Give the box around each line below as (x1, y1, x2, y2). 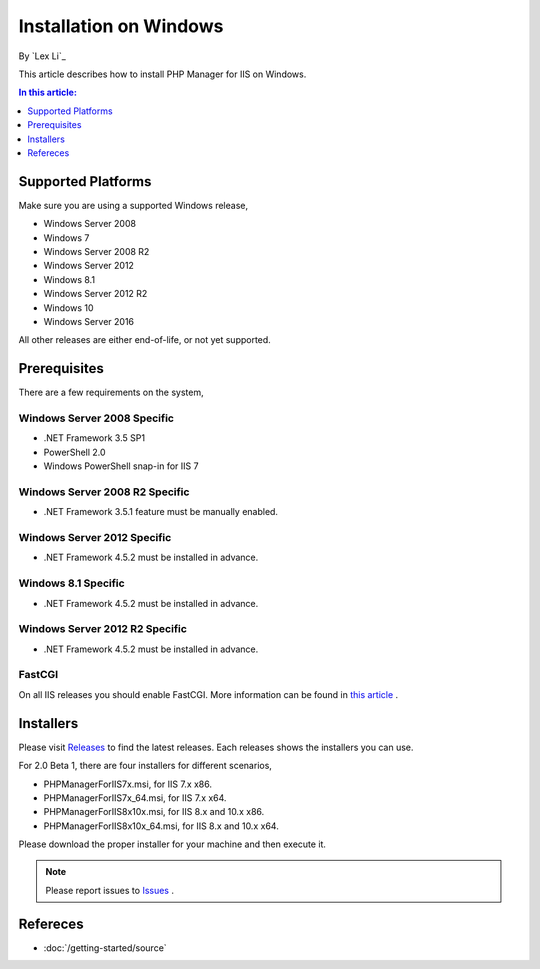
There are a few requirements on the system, (18, 386, 204, 399)
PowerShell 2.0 (43, 446, 106, 458)
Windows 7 (43, 231, 90, 244)
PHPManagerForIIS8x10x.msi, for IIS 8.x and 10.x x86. (43, 806, 265, 818)
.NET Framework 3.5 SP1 (43, 432, 145, 444)
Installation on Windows (18, 15, 224, 37)
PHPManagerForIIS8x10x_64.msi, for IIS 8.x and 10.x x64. (43, 820, 279, 832)
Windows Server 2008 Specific (18, 411, 175, 425)
